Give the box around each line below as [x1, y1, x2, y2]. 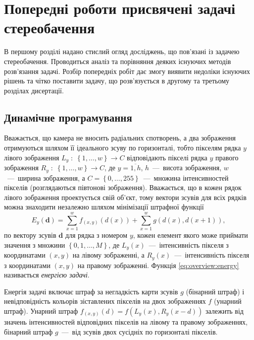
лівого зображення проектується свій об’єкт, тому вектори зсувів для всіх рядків [4, 192, 247, 202]
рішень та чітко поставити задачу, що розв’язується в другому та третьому [4, 75, 230, 86]
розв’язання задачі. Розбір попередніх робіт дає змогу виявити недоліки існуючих [4, 66, 251, 76]
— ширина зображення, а [7, 172, 85, 183]
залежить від [205, 305, 244, 316]
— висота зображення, [152, 162, 222, 173]
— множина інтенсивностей [143, 172, 229, 183]
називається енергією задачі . [4, 270, 90, 280]
